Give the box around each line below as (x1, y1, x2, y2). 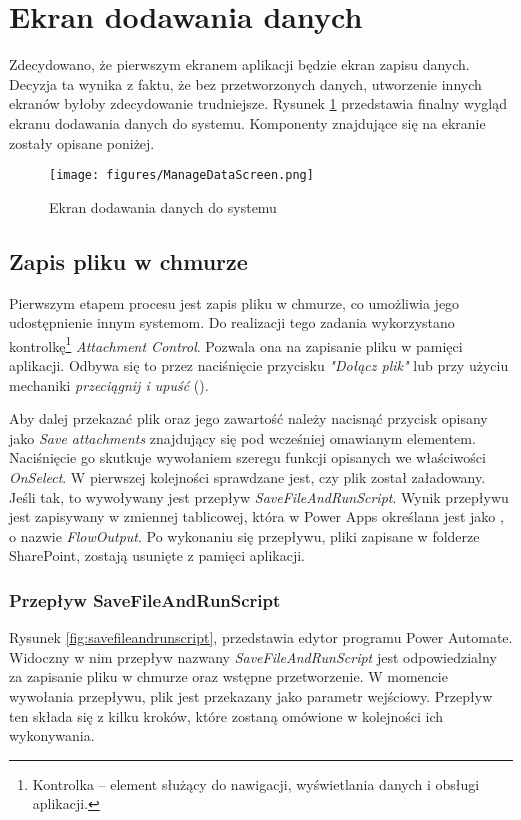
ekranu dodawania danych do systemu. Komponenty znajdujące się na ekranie (9, 112, 486, 133)
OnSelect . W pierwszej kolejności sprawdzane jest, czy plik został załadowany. (9, 466, 486, 487)
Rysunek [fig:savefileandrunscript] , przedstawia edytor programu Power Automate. (9, 627, 513, 648)
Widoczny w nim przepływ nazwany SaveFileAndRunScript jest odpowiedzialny (9, 646, 497, 667)
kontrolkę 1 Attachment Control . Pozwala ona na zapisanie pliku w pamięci (9, 332, 463, 356)
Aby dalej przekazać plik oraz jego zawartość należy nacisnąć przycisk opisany (9, 408, 488, 429)
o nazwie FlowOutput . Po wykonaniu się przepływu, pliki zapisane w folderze (9, 525, 480, 546)
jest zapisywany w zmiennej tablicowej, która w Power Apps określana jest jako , (9, 506, 504, 527)
